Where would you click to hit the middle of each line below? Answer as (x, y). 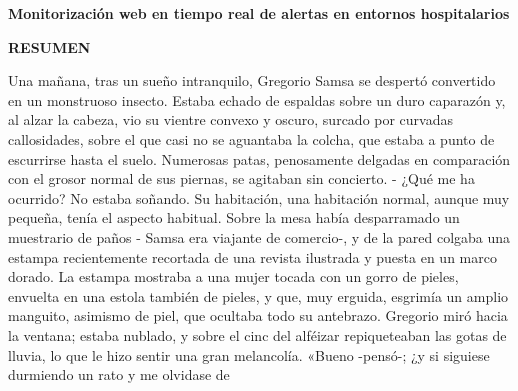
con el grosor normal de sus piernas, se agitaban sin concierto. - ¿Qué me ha (241, 178)
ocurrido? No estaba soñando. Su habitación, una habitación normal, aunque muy (259, 197)
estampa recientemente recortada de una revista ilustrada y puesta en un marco (252, 256)
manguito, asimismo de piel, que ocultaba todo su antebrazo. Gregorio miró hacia (258, 315)
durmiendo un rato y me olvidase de (119, 374)
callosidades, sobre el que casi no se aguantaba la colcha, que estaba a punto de (251, 138)
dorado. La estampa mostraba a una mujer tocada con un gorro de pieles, (233, 276)
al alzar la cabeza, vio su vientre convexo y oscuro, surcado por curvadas (231, 119)
